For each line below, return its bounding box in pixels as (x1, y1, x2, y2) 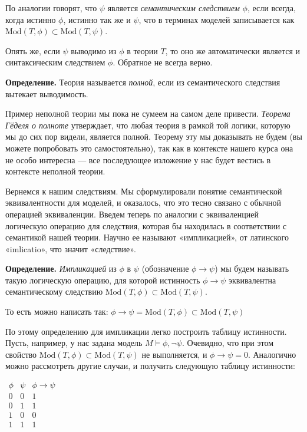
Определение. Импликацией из (5, 262, 117, 275)
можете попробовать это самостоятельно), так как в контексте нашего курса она (5, 141, 293, 154)
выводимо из (71, 44, 117, 57)
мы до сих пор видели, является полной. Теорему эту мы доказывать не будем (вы (5, 130, 302, 143)
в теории (127, 44, 158, 57)
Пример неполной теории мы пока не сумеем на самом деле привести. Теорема (5, 107, 291, 120)
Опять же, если (5, 44, 60, 57)
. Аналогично (247, 348, 296, 360)
